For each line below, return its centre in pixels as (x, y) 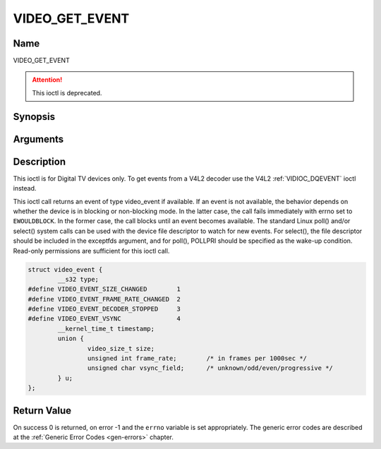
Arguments (38, 139)
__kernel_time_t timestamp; (106, 329)
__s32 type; (78, 279)
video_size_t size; (121, 348)
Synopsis (34, 116)
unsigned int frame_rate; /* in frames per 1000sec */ (197, 359)
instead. (25, 188)
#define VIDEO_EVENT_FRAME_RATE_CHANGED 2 (104, 299)
